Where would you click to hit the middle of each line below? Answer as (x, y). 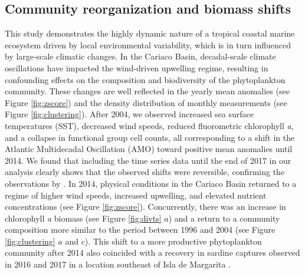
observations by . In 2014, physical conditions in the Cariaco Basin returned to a (151, 183)
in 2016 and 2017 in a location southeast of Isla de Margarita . (118, 264)
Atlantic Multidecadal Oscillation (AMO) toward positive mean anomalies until (149, 149)
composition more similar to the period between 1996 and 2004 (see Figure (140, 230)
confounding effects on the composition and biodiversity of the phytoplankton (145, 79)
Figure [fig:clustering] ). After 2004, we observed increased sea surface (129, 114)
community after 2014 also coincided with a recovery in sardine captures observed (152, 252)
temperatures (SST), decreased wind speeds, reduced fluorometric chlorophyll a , (149, 125)
